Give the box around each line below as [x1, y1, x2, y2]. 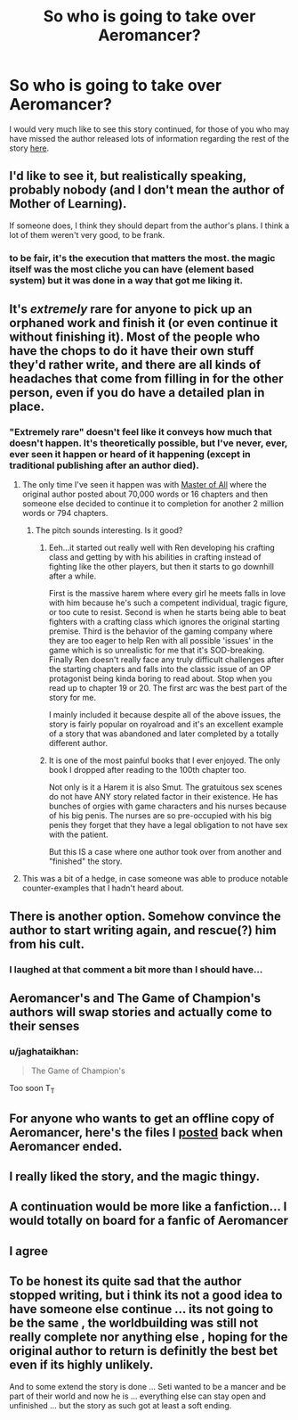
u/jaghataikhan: [9, 1045, 79, 1057]
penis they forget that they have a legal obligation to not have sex [48, 820, 288, 831]
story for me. [48, 693, 96, 703]
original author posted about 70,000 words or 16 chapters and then [21, 488, 269, 500]
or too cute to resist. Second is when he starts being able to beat [48, 607, 286, 618]
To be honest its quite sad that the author [9, 1274, 242, 1289]
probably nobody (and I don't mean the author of [9, 183, 285, 198]
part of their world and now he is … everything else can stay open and [9, 1391, 267, 1401]
